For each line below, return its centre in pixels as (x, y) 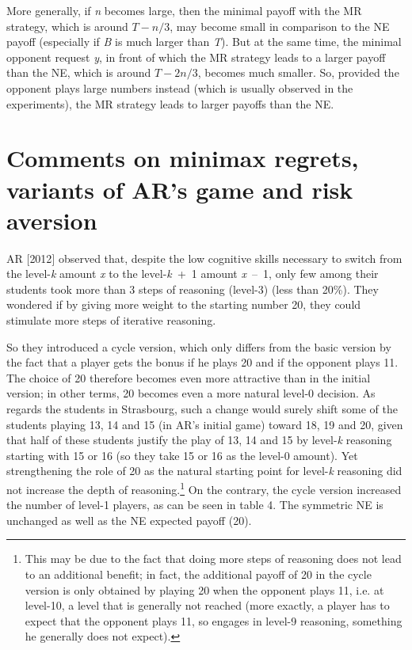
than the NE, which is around (79, 72)
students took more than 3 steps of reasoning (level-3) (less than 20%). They (193, 289)
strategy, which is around (67, 26)
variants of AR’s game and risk (180, 189)
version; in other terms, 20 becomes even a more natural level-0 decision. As (191, 393)
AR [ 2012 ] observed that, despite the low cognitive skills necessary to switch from (204, 258)
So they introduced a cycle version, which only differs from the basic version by (199, 346)
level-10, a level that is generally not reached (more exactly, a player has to (207, 605)
